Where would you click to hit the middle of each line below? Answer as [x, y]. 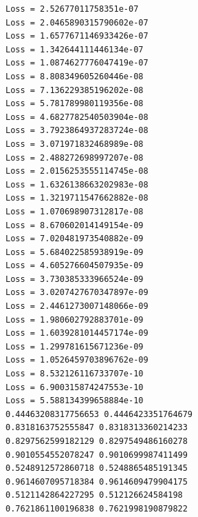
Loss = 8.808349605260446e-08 [75, 76]
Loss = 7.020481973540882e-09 [75, 239]
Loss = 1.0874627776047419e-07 [77, 63]
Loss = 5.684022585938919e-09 [75, 252]
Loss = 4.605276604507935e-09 [75, 266]
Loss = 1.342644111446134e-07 [75, 49]
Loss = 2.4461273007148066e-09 [77, 306]
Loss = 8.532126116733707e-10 [75, 374]
